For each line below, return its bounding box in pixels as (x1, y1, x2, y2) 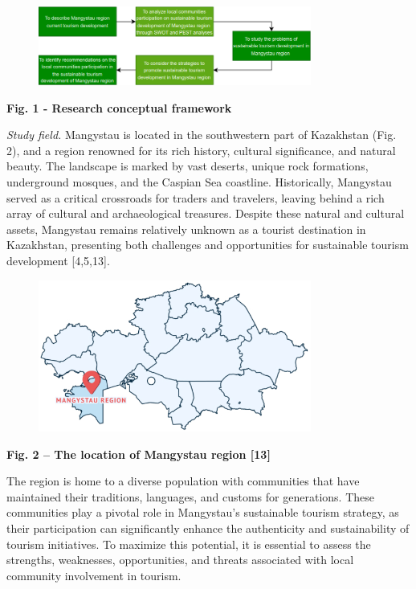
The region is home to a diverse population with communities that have (6, 472, 360, 489)
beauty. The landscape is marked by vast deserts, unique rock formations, (6, 157, 369, 174)
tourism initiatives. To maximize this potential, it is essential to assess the (6, 535, 371, 552)
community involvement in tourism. (6, 567, 181, 583)
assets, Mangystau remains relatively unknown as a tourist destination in (6, 220, 366, 237)
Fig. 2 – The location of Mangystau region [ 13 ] (6, 445, 271, 462)
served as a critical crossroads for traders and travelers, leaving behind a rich (6, 189, 385, 206)
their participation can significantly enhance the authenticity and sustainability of (6, 520, 410, 537)
